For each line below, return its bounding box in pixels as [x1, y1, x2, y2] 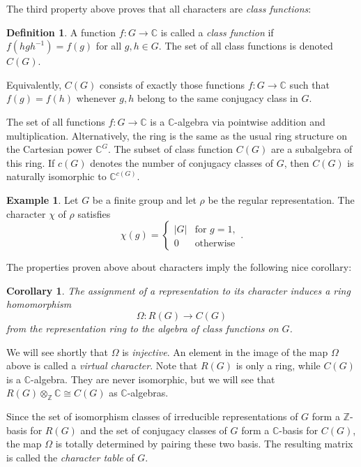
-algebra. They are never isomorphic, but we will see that [31, 371, 275, 386]
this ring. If [6, 155, 55, 170]
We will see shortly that [6, 344, 109, 359]
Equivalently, [6, 77, 62, 91]
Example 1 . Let [6, 192, 79, 207]
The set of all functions [6, 114, 105, 128]
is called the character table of [6, 450, 135, 464]
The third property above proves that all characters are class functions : [6, 1, 312, 15]
